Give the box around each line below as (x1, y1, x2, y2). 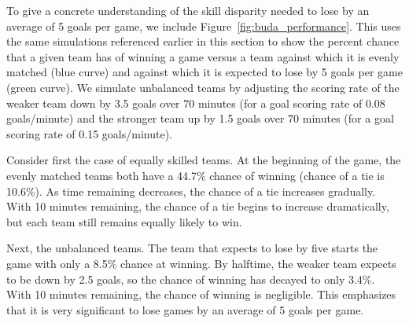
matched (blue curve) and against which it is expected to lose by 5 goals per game (6, 64, 403, 80)
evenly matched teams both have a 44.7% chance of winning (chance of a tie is (6, 167, 385, 183)
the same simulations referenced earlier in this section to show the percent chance (6, 33, 400, 50)
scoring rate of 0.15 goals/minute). (6, 125, 173, 141)
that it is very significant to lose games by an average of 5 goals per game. (6, 301, 364, 317)
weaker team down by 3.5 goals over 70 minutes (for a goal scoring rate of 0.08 (6, 94, 385, 111)
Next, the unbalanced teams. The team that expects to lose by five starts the (6, 240, 378, 256)
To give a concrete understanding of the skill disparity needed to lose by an (6, 2, 370, 18)
